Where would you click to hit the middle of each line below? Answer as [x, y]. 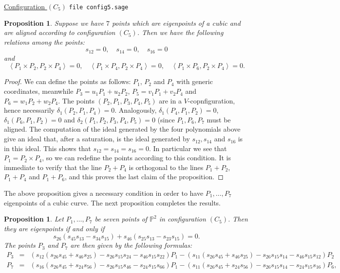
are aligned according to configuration [60, 32]
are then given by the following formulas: [131, 245]
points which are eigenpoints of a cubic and [176, 23]
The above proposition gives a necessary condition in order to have [104, 193]
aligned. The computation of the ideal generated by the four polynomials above [122, 129]
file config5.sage [99, 7]
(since [166, 119]
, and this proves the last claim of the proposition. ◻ [144, 177]
